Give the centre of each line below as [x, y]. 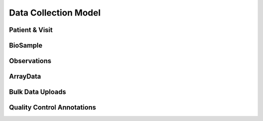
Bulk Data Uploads [38, 92]
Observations [30, 61]
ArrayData [25, 77]
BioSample [26, 45]
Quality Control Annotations [53, 108]
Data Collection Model [55, 13]
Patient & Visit [31, 30]
